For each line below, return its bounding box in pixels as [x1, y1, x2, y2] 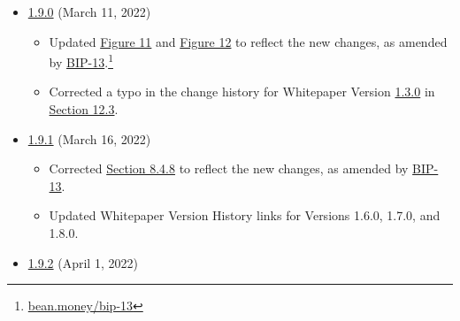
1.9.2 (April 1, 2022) [27, 253, 138, 271]
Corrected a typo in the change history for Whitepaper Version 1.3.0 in [49, 82, 435, 101]
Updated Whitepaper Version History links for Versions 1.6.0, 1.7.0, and [49, 206, 441, 225]
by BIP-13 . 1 [49, 50, 113, 71]
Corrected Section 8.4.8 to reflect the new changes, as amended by [49, 159, 409, 178]
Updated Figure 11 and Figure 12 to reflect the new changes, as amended [49, 32, 448, 50]
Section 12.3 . [49, 100, 119, 118]
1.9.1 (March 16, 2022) [27, 129, 151, 148]
